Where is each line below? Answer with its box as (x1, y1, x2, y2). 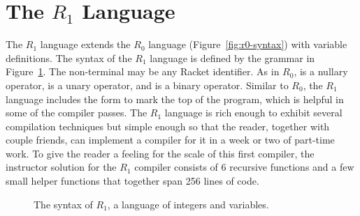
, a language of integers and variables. (107, 196, 269, 211)
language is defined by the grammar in (150, 50, 315, 65)
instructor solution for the (6, 160, 117, 174)
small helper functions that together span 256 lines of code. (6, 173, 259, 188)
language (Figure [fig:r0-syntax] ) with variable (148, 37, 347, 52)
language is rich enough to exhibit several (164, 105, 343, 120)
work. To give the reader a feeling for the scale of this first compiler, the (6, 146, 315, 160)
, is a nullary (294, 64, 348, 79)
